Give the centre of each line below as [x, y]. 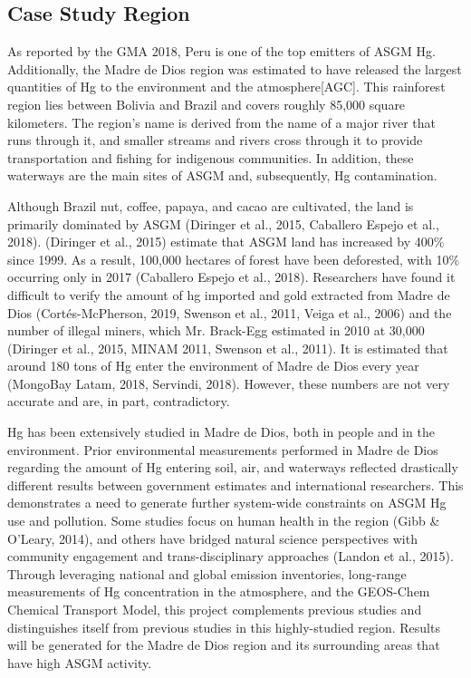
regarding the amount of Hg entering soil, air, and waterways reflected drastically [233, 467]
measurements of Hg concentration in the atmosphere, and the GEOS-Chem [219, 591]
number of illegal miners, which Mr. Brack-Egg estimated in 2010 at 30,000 [216, 330]
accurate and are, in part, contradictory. [119, 401]
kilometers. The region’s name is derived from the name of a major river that [221, 122]
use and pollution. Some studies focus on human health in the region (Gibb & [224, 521]
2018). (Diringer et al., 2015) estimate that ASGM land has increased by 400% [226, 242]
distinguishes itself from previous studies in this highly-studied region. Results [224, 627]
